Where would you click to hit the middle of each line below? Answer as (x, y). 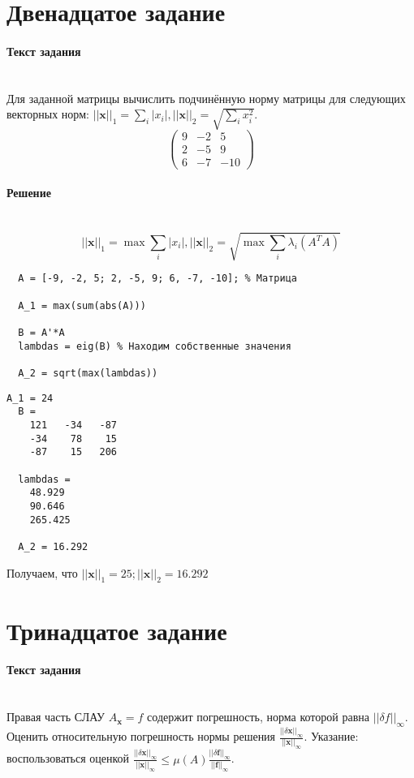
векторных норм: (48, 114)
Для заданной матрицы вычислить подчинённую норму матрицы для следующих (206, 98)
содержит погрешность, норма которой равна (258, 717)
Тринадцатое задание (117, 630)
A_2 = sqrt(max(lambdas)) (88, 373)
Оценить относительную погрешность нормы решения (141, 736)
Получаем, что (42, 572)
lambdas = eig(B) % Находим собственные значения (155, 346)
